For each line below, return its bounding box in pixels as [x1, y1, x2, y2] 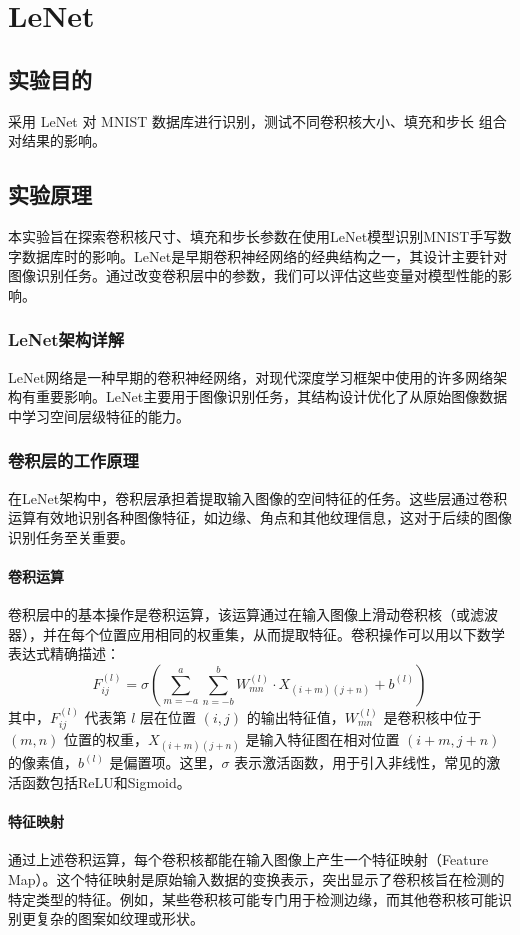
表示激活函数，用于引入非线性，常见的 [234, 752, 487, 773]
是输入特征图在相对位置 [245, 729, 400, 750]
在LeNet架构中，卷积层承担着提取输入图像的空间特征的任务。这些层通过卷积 [8, 487, 508, 508]
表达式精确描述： [8, 643, 120, 664]
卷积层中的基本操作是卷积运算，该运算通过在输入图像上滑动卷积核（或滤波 [8, 604, 498, 625]
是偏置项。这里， [109, 752, 222, 773]
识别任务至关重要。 [8, 526, 134, 547]
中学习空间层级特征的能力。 [8, 405, 190, 426]
